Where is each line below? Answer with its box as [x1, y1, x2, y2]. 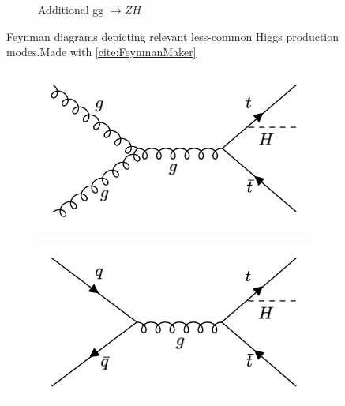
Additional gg [38, 2, 104, 17]
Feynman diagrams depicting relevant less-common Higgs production [6, 28, 339, 44]
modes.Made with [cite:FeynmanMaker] [6, 43, 197, 60]
